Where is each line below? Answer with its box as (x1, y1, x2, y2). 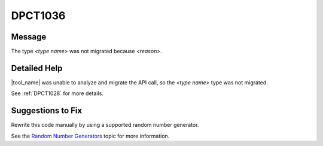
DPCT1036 (11, 9, 66, 22)
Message (11, 32, 47, 42)
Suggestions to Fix (11, 105, 83, 116)
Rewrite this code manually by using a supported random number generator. (11, 121, 199, 129)
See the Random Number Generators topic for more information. (11, 132, 170, 139)
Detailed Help (11, 63, 63, 73)
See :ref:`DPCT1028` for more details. (11, 90, 104, 97)
